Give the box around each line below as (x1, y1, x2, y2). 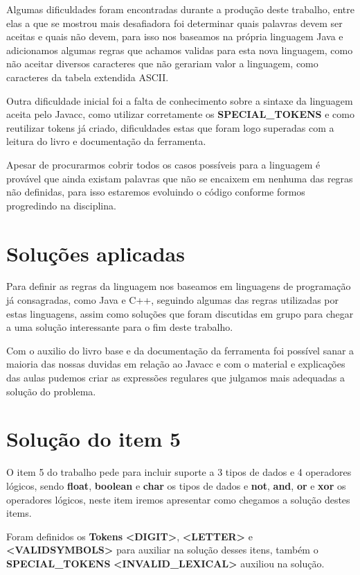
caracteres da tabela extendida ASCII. (6, 69, 169, 84)
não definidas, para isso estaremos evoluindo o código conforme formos (6, 184, 305, 199)
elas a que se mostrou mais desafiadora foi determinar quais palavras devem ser (6, 15, 343, 30)
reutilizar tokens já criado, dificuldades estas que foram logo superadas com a (6, 120, 334, 135)
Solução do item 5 (6, 424, 181, 453)
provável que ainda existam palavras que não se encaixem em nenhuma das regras (6, 171, 353, 185)
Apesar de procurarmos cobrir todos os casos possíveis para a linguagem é (6, 157, 321, 171)
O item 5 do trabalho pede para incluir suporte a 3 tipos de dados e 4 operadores (6, 465, 352, 479)
